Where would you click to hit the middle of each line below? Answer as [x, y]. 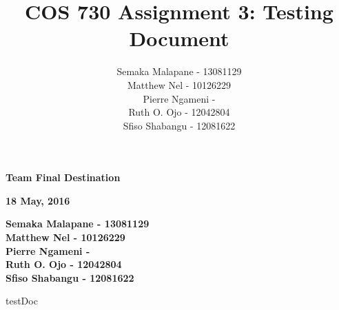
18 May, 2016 [38, 200]
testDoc [22, 301]
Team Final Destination [63, 177]
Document [179, 38]
